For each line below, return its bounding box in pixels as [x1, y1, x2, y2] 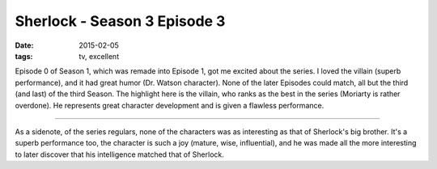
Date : [15, 40, 34, 50]
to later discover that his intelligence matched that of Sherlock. [15, 150, 224, 159]
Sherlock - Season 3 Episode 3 [15, 12, 226, 30]
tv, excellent [78, 51, 120, 61]
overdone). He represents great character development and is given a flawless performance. [15, 100, 325, 110]
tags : [15, 51, 33, 61]
